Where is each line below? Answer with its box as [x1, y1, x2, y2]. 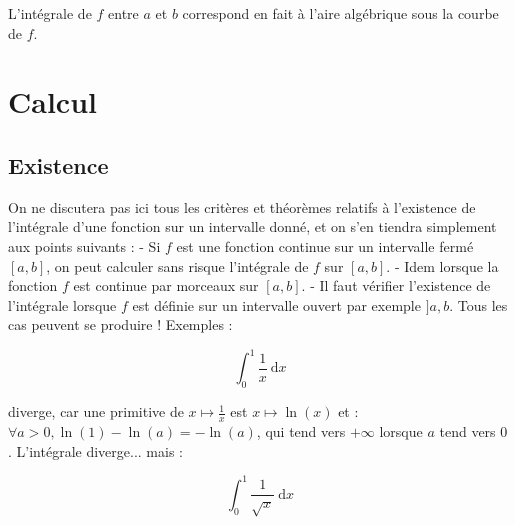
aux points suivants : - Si [8, 235, 161, 256]
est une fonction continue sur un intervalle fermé [176, 235, 474, 256]
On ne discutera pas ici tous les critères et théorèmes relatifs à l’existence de [8, 196, 476, 217]
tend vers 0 [439, 421, 508, 442]
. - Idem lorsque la [386, 255, 499, 276]
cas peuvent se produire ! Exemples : [8, 314, 233, 335]
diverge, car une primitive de [8, 401, 184, 422]
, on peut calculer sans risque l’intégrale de [46, 255, 309, 276]
